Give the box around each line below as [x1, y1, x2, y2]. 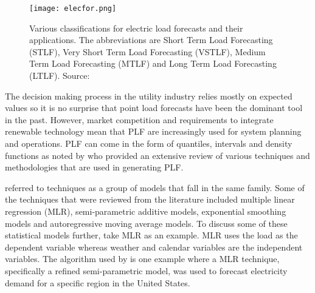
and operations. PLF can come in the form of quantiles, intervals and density [5, 137, 292, 149]
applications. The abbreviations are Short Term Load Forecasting [29, 33, 273, 46]
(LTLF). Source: [29, 69, 90, 82]
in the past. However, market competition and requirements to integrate [5, 113, 274, 126]
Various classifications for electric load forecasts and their [29, 21, 243, 34]
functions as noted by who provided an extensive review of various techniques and [5, 149, 310, 161]
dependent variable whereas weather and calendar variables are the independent [5, 240, 303, 253]
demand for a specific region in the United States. [5, 276, 190, 289]
